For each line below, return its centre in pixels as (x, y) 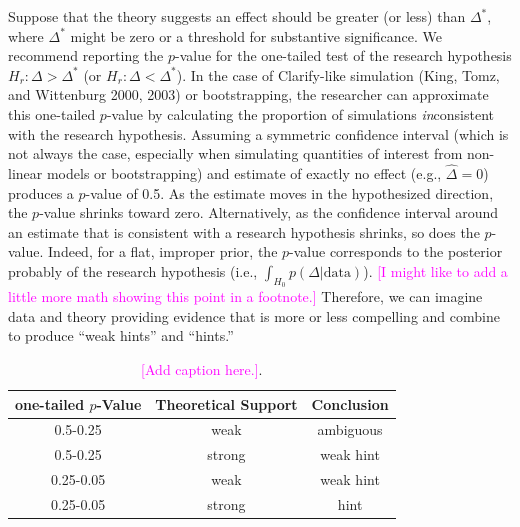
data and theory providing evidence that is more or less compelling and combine (254, 315)
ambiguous (350, 429)
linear (25, 172)
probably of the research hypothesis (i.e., (133, 270)
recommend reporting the (86, 55)
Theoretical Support (226, 403)
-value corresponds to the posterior (396, 251)
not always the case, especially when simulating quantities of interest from (235, 153)
